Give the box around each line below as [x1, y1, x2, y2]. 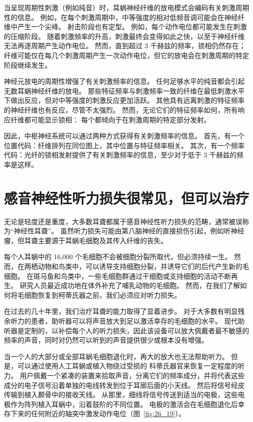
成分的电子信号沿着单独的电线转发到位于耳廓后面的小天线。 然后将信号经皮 [4, 380, 245, 390]
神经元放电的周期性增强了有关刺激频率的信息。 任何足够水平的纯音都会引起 [4, 76, 245, 86]
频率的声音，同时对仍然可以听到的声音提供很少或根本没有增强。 [4, 335, 208, 345]
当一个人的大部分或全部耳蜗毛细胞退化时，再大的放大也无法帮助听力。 [4, 351, 229, 361]
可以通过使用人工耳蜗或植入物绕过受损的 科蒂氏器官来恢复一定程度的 [17, 361, 238, 371]
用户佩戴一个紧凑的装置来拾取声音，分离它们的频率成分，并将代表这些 [19, 370, 245, 380]
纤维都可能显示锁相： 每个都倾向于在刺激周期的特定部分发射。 [10, 114, 211, 124]
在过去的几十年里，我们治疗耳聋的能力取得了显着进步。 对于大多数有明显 [4, 306, 238, 316]
